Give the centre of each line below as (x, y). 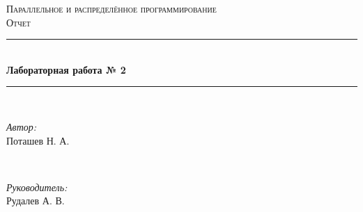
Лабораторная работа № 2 (66, 69)
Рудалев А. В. (36, 201)
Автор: (22, 126)
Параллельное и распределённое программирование (111, 8)
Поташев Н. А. (38, 140)
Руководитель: (37, 187)
